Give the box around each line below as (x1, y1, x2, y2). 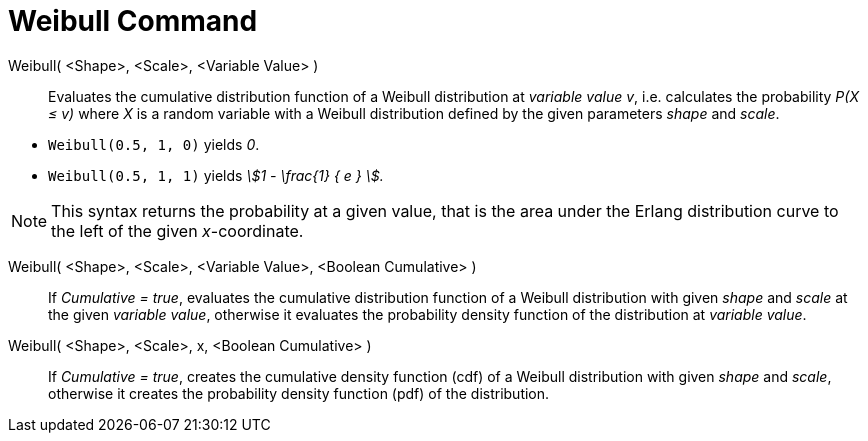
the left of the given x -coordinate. (51, 220, 304, 241)
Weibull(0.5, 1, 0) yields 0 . (48, 135, 260, 153)
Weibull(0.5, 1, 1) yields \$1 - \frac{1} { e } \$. (48, 166, 384, 184)
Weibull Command (8, 4, 258, 38)
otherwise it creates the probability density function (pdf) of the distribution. (48, 384, 550, 402)
